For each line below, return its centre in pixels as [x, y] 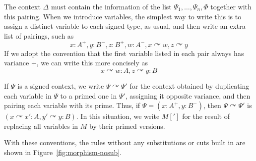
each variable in [28, 95]
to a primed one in [89, 95]
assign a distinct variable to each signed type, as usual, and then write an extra [125, 26]
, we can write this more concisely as [92, 63]
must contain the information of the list [111, 6]
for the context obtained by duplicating [190, 86]
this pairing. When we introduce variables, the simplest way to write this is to [123, 16]
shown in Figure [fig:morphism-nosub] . [63, 152]
